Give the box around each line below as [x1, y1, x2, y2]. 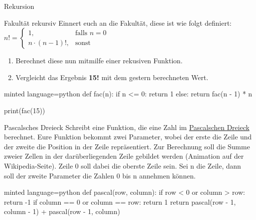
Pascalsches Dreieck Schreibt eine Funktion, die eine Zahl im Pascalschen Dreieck [4, 122, 250, 132]
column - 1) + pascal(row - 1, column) [4, 206, 120, 217]
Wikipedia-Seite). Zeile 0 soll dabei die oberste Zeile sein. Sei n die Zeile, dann [4, 160, 241, 171]
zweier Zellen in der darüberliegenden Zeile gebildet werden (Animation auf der [4, 151, 244, 161]
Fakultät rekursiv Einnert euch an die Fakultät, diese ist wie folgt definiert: [4, 17, 232, 28]
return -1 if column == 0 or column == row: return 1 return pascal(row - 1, [4, 196, 236, 207]
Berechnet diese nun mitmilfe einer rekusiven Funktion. [15, 55, 183, 66]
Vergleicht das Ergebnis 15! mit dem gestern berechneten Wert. [15, 72, 209, 82]
